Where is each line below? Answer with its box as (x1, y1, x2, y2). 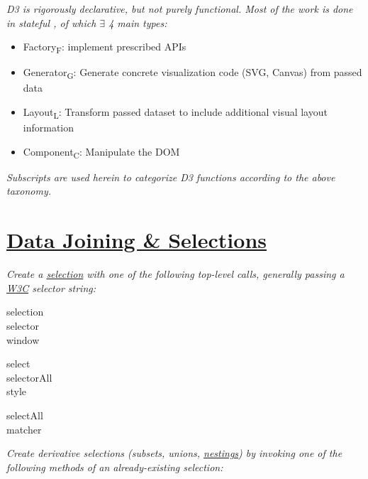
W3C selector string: (6, 280, 96, 295)
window (6, 332, 40, 347)
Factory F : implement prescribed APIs (23, 39, 186, 55)
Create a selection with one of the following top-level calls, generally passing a (6, 267, 345, 281)
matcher (6, 421, 42, 436)
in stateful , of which (6, 15, 96, 30)
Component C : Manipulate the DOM (23, 144, 180, 161)
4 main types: (108, 15, 167, 30)
